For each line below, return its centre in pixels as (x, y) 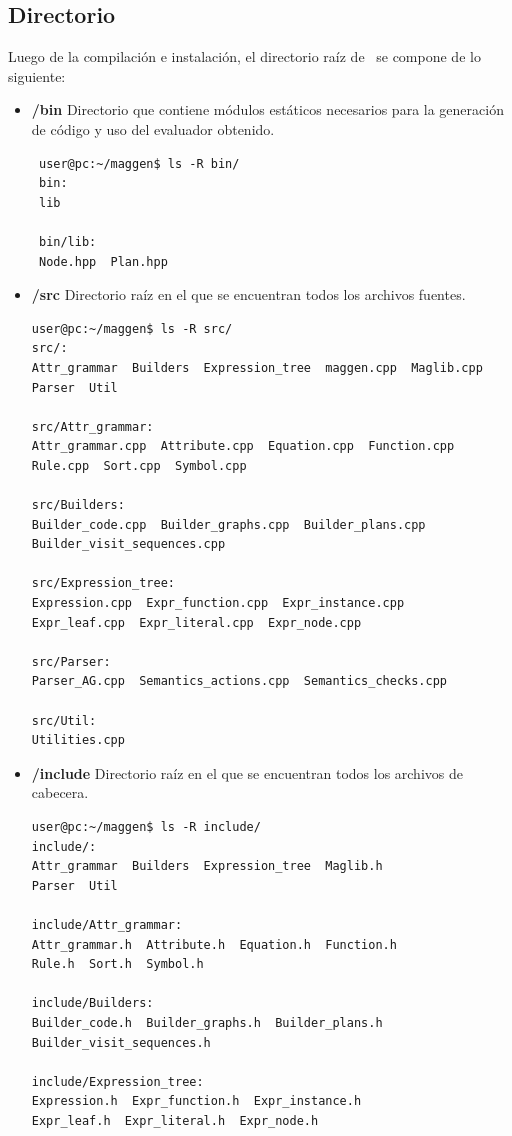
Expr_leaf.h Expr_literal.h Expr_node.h (175, 1120)
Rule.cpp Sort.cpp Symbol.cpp (139, 465)
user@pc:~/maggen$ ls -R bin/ (139, 163)
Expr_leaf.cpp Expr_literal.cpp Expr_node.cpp (196, 622)
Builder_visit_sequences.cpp (128, 544)
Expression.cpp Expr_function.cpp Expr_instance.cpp (218, 603)
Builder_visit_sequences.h (121, 1042)
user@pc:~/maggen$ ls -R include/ (146, 826)
